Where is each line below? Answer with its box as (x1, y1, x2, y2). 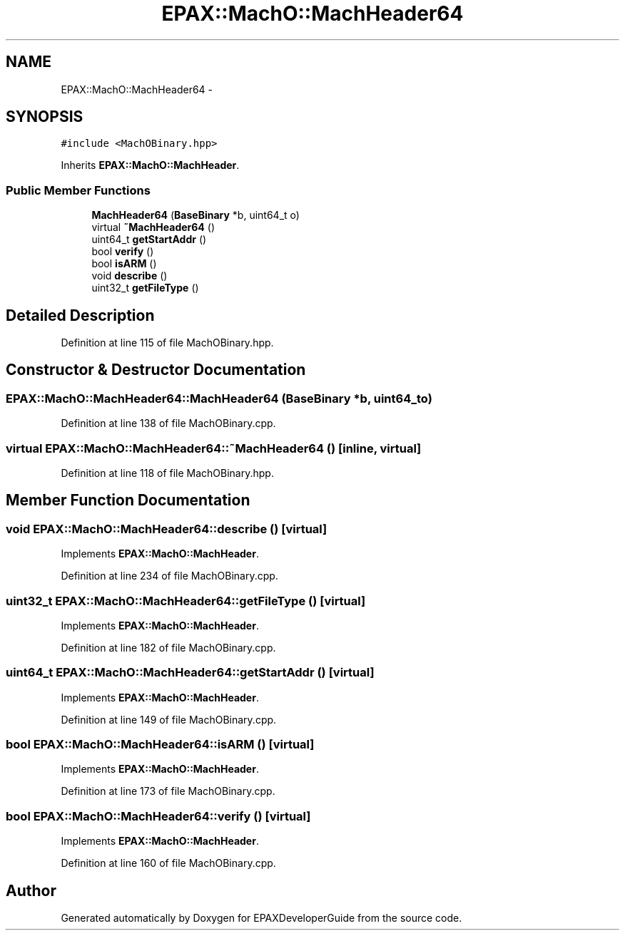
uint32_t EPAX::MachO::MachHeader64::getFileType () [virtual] (6, 593, 366, 608)
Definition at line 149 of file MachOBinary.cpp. (61, 713, 277, 726)
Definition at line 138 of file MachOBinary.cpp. (61, 417, 276, 430)
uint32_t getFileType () (91, 282, 199, 294)
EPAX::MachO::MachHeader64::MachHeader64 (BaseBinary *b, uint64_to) (6, 391, 432, 406)
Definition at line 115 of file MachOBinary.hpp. (61, 336, 274, 349)
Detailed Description (6, 306, 155, 324)
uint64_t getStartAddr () (91, 233, 207, 246)
